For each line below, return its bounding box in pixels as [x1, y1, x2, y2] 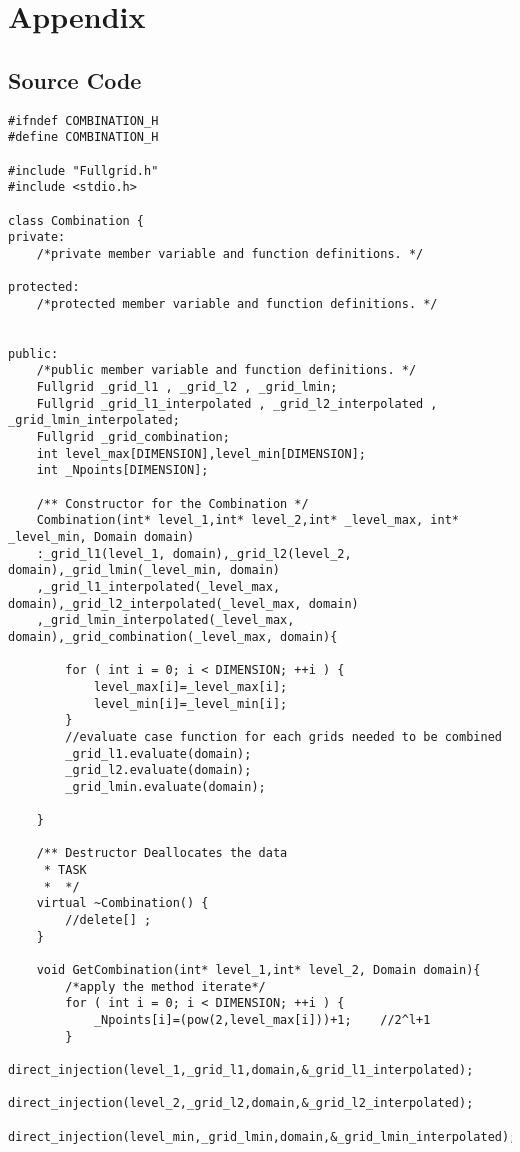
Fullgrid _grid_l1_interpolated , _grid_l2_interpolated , [36, 396, 438, 411]
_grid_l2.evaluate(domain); [65, 763, 252, 778]
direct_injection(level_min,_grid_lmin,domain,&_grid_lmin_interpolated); [8, 1129, 517, 1144]
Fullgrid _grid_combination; [36, 430, 230, 445]
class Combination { [8, 213, 145, 228]
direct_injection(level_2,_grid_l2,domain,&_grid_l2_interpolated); [8, 1096, 474, 1111]
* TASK [43, 863, 87, 878]
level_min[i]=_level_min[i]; [93, 696, 288, 711]
